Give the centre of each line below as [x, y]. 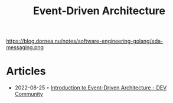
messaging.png [25, 47]
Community [29, 94]
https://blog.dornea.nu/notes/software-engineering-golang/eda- [85, 41]
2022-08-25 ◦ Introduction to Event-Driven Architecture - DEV [91, 88]
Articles [26, 71]
